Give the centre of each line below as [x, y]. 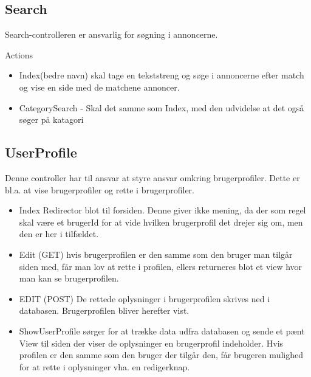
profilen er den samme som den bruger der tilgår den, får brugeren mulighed [161, 355]
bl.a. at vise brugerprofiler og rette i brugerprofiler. [100, 189]
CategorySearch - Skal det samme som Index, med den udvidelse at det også [162, 107]
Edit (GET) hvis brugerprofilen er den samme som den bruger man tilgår [156, 254]
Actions [19, 54]
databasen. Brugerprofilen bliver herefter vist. [104, 310]
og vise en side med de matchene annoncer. [99, 87]
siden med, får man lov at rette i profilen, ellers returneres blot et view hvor [161, 266]
